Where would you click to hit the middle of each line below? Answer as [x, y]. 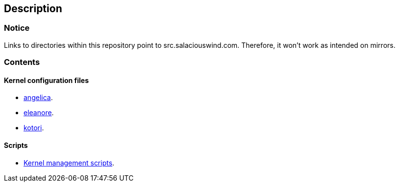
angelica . [38, 98]
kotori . [34, 128]
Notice [17, 28]
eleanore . [39, 113]
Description [33, 9]
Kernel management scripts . [69, 163]
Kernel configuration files [47, 80]
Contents [22, 62]
